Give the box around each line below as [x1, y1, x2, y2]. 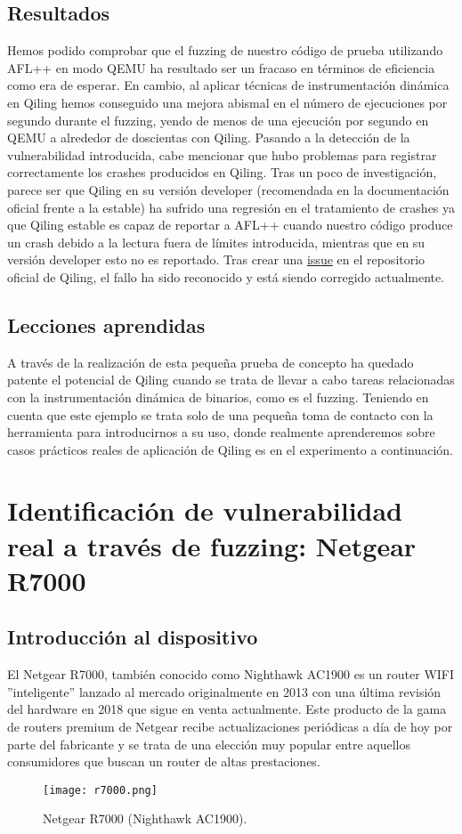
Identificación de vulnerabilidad [7, 492, 402, 529]
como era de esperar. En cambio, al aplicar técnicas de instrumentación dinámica [7, 76, 450, 94]
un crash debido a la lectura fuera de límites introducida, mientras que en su [7, 232, 426, 251]
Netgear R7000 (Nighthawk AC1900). [43, 809, 247, 828]
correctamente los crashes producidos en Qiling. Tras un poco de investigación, [7, 163, 437, 182]
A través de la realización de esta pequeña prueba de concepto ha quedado [7, 352, 414, 371]
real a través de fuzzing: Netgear [7, 527, 417, 563]
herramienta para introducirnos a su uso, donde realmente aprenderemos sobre [7, 423, 435, 441]
